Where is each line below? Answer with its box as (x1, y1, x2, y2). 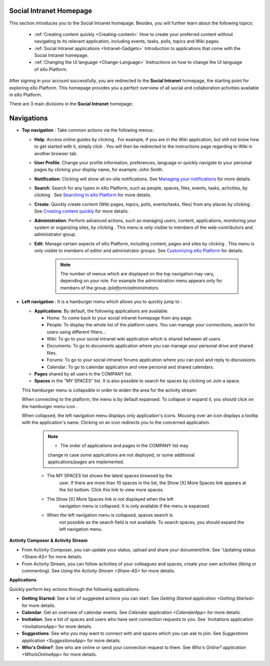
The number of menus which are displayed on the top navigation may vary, (60, 270, 214, 276)
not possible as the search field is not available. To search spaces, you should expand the (59, 519, 244, 525)
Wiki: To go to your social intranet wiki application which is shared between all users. (46, 336, 222, 342)
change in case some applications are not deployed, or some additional (47, 452, 195, 458)
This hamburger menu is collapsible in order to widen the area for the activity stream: (21, 387, 197, 393)
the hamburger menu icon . (21, 403, 78, 409)
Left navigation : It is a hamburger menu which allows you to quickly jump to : (21, 298, 182, 305)
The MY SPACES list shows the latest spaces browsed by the (46, 473, 172, 479)
